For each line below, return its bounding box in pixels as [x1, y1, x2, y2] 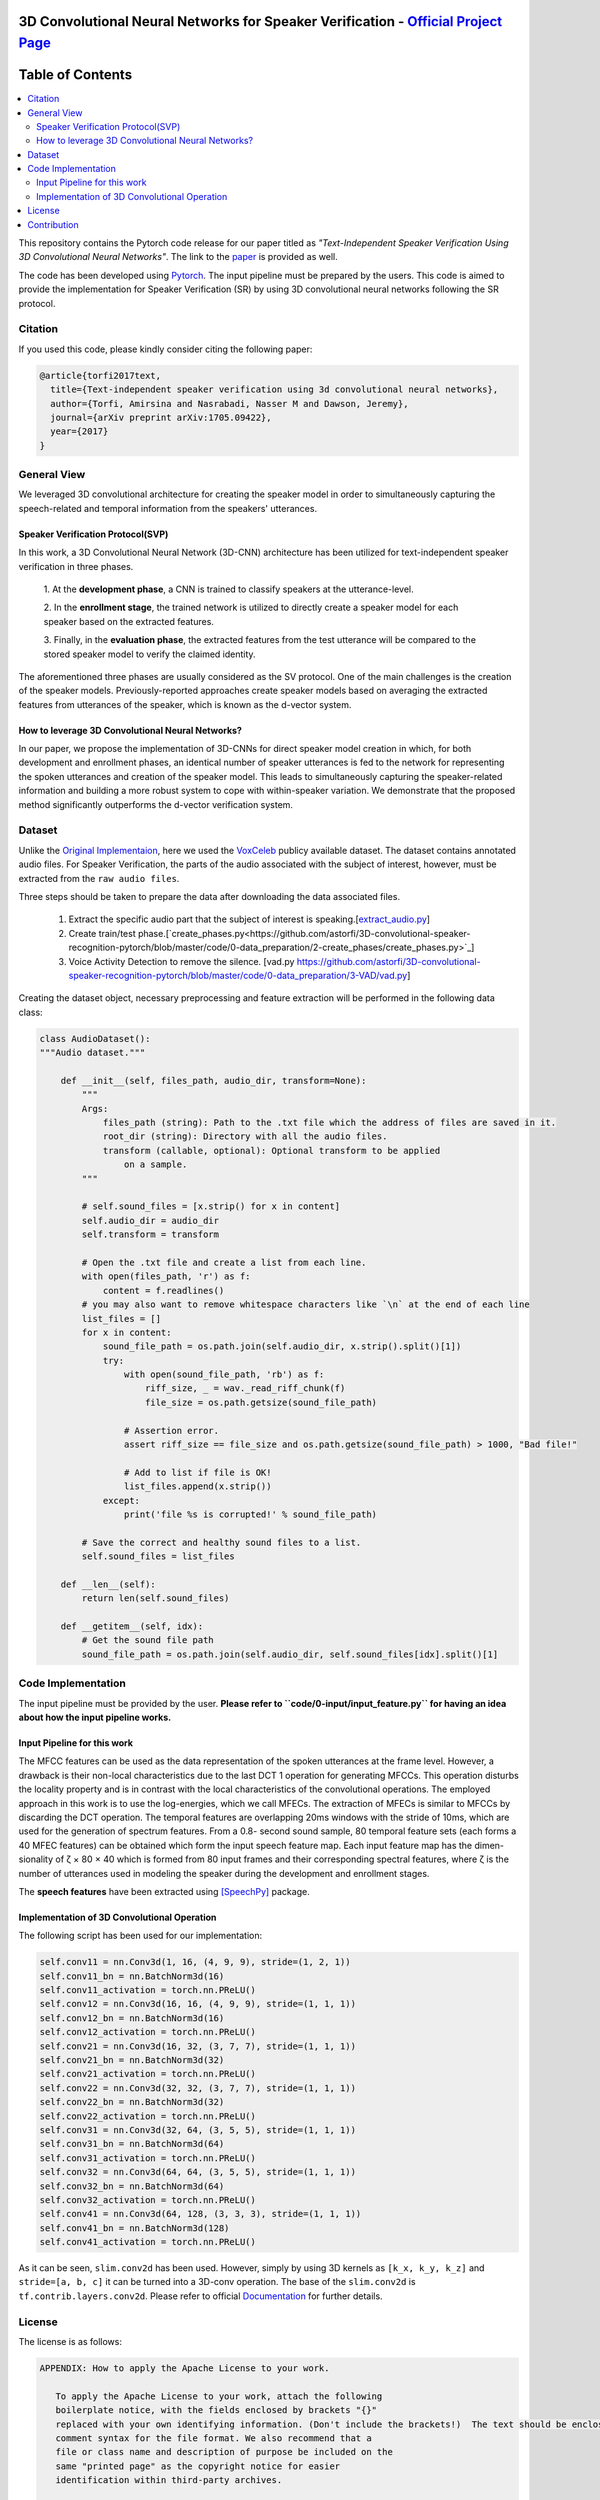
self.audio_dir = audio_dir [81, 1215, 220, 1226]
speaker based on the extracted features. [43, 615, 215, 627]
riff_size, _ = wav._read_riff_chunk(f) [145, 1383, 346, 1394]
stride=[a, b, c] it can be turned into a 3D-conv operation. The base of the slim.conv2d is [18, 2276, 416, 2288]
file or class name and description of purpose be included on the [55, 2446, 394, 2458]
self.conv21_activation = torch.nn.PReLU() [39, 2068, 257, 2080]
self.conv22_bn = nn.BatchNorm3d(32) [39, 2096, 225, 2108]
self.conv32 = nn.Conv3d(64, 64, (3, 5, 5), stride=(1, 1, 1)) [39, 2166, 357, 2178]
